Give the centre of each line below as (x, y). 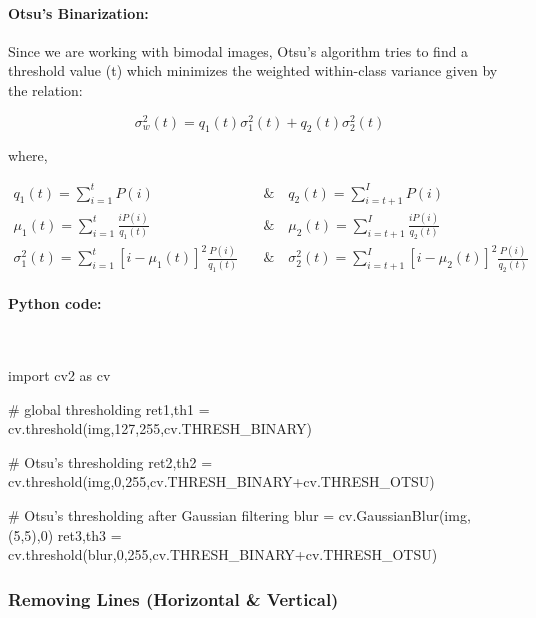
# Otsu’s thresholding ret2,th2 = (110, 461)
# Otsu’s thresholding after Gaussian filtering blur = (171, 515)
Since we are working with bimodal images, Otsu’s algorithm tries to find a (238, 50)
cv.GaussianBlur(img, (404, 515)
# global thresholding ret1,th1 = (109, 408)
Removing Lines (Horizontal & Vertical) (173, 598)
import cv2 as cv (59, 375)
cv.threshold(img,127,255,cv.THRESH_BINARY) (160, 428)
